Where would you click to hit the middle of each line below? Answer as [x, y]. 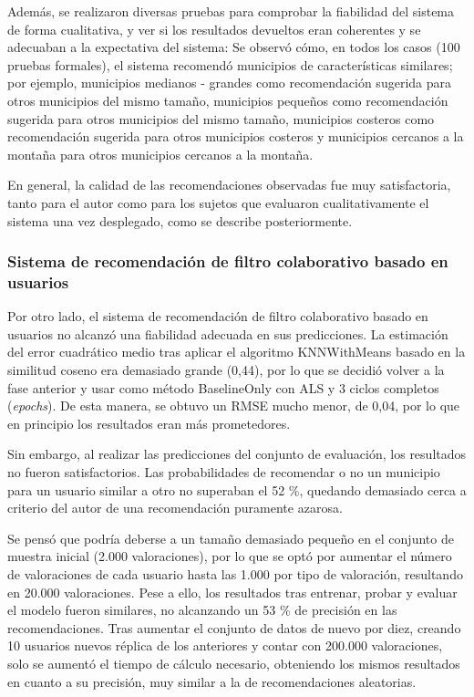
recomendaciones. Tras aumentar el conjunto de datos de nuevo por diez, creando [234, 627]
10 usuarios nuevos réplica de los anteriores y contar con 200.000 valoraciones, [225, 645]
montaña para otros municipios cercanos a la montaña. [160, 154]
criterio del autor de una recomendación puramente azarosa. [175, 508]
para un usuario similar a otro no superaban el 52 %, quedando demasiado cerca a [237, 489]
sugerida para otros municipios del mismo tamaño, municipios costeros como [221, 118]
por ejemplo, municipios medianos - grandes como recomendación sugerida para [229, 83]
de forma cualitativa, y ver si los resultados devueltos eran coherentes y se [214, 29]
